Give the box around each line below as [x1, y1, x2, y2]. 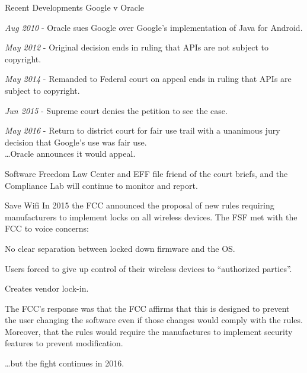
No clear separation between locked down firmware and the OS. [5, 242, 235, 254]
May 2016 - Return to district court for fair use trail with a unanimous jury [5, 124, 280, 137]
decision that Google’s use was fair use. [5, 135, 147, 148]
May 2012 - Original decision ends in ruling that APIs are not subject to [5, 41, 269, 53]
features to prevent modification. [5, 337, 123, 349]
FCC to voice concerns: [5, 222, 89, 235]
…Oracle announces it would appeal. [5, 147, 136, 160]
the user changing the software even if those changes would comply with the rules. [5, 314, 303, 326]
